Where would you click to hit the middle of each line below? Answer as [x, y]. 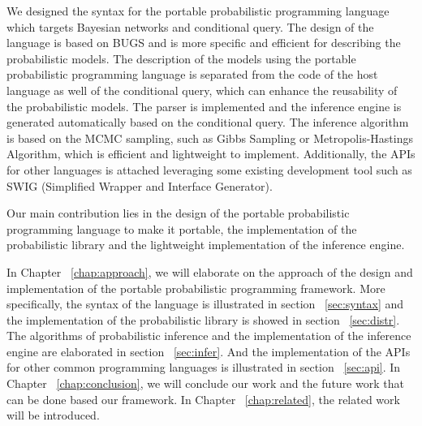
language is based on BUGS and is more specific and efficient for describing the [204, 43]
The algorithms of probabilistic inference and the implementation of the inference [209, 336]
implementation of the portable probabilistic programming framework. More [196, 288]
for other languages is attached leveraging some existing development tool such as [209, 169]
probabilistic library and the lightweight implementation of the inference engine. [206, 245]
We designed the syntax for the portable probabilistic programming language [198, 11]
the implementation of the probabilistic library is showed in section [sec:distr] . [203, 319]
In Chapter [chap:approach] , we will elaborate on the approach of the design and [210, 271]
